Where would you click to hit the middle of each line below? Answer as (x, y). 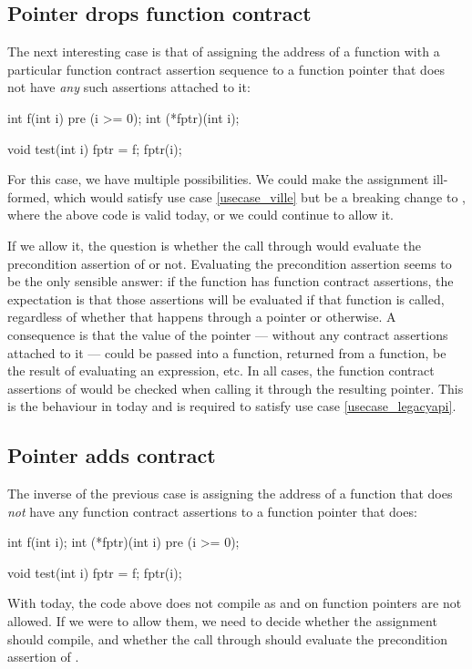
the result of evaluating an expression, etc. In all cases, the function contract (221, 371)
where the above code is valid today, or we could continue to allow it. (201, 215)
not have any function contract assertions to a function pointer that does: (212, 511)
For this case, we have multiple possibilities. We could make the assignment (218, 179)
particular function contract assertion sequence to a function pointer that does (226, 69)
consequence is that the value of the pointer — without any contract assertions (228, 334)
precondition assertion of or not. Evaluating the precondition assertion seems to (230, 263)
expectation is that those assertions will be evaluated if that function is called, (226, 298)
